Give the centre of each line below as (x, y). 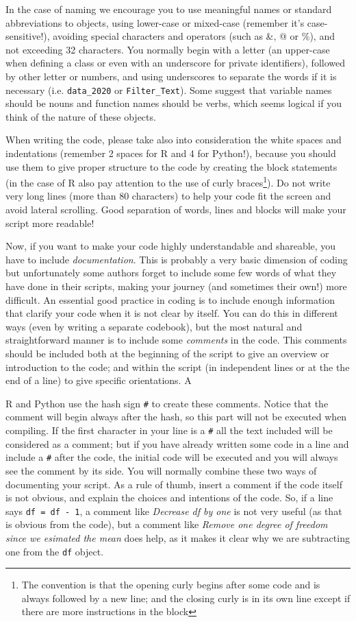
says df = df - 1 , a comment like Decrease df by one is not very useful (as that (174, 511)
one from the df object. (55, 551)
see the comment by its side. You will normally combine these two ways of (161, 470)
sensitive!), (28, 36)
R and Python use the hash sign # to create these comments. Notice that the (167, 403)
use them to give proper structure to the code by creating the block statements (171, 166)
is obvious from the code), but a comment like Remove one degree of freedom (167, 524)
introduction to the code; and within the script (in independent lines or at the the (178, 367)
